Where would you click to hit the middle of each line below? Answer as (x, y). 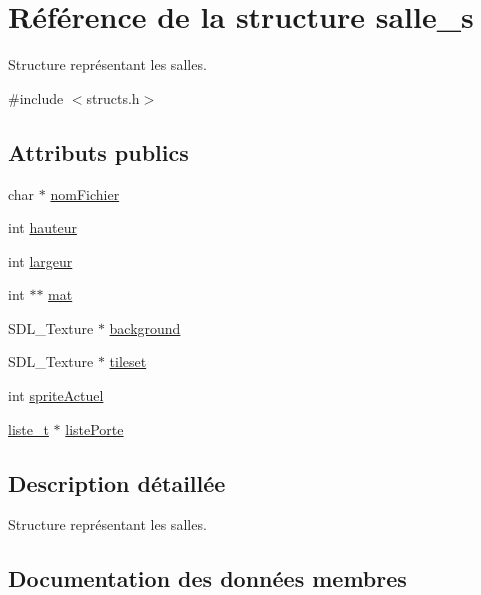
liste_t (28, 428)
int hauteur (42, 227)
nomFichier (85, 193)
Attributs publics (98, 151)
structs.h (113, 97)
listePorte (94, 428)
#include (36, 97)
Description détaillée (117, 482)
